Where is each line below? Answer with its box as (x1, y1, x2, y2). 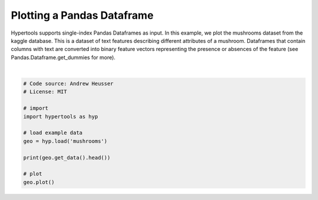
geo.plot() (23, 179, 55, 185)
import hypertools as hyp (23, 113, 98, 120)
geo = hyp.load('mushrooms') (23, 138, 108, 144)
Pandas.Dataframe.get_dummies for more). (11, 53, 116, 61)
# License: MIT (23, 89, 67, 95)
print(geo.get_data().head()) (23, 154, 111, 161)
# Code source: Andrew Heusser (23, 80, 114, 87)
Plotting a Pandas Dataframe (11, 9, 154, 22)
